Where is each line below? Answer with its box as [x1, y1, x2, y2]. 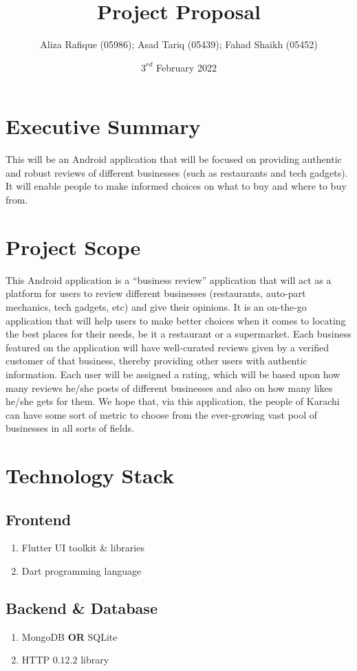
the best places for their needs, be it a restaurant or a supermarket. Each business [6, 327, 351, 341]
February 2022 [156, 60, 217, 74]
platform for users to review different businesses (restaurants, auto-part [6, 286, 306, 300]
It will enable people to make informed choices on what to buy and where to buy [6, 179, 347, 193]
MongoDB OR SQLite [21, 629, 118, 643]
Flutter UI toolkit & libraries [21, 540, 144, 555]
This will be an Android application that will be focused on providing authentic [6, 152, 342, 166]
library [80, 652, 109, 667]
